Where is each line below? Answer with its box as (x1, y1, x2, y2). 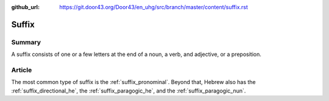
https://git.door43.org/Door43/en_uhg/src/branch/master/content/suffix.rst (59, 4, 248, 10)
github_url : (11, 4, 40, 10)
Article (11, 66, 32, 74)
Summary (11, 38, 41, 46)
